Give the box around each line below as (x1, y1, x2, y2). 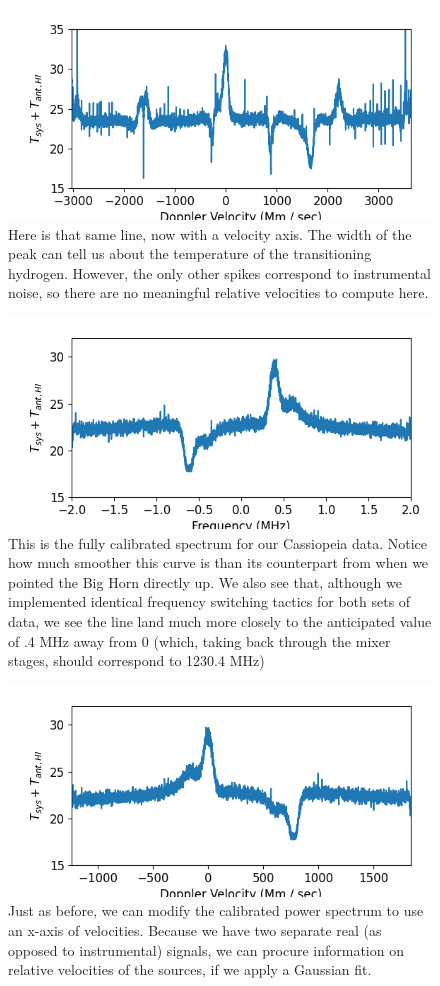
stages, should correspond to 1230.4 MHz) (8, 650, 265, 671)
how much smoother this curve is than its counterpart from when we (8, 552, 429, 573)
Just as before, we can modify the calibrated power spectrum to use (8, 900, 424, 921)
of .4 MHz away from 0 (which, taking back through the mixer (8, 630, 391, 651)
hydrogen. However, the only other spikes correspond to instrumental (8, 262, 431, 283)
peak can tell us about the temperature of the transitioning (8, 243, 372, 264)
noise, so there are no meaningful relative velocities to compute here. (8, 282, 429, 303)
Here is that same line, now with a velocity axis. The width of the (8, 223, 412, 244)
